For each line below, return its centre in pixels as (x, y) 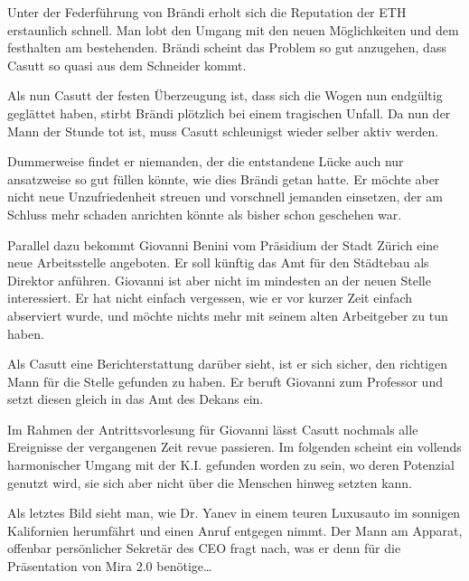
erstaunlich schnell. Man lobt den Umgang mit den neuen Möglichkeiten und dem (233, 29)
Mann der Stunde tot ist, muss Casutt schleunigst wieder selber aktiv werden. (223, 131)
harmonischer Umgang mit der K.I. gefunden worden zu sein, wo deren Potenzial (231, 465)
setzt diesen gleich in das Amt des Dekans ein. (136, 399)
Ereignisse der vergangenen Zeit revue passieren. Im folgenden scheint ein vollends (234, 447)
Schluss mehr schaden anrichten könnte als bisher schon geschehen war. (205, 214)
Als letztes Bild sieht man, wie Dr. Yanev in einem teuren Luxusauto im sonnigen (234, 513)
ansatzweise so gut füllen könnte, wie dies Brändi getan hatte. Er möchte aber (224, 178)
